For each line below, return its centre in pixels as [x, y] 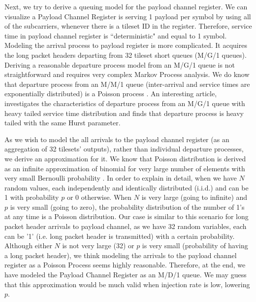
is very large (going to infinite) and [194, 197]
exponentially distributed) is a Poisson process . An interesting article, [111, 94]
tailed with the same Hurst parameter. [63, 123]
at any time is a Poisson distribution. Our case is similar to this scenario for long [127, 216]
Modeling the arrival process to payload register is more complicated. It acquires [126, 45]
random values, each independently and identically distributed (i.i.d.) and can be [127, 187]
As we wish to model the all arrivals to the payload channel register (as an [117, 139]
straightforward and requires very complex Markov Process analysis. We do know [127, 74]
